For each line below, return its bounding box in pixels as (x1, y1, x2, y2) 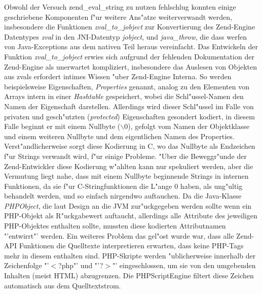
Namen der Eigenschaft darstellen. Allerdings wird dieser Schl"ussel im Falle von (4, 101, 254, 111)
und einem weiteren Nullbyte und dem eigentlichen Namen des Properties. (4, 130, 235, 141)
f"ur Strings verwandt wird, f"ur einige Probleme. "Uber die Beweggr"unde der (4, 150, 247, 161)
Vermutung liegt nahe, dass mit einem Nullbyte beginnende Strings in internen (4, 171, 249, 181)
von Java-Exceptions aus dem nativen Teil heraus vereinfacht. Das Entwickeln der (4, 41, 258, 52)
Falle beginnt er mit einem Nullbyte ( (4, 121, 121, 132)
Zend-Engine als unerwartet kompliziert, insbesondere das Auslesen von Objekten (4, 61, 257, 72)
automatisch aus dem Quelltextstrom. (4, 280, 121, 290)
